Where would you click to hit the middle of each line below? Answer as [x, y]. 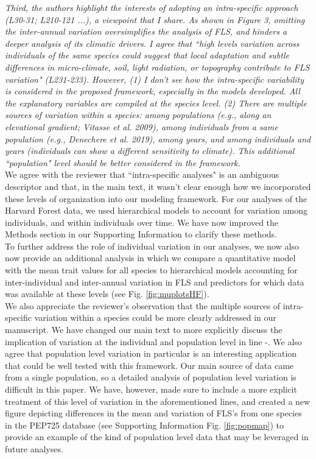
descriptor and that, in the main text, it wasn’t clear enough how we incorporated [158, 186]
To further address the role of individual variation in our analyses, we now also [152, 246]
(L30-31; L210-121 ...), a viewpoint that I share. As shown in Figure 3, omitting [155, 19]
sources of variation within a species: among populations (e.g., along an [138, 115]
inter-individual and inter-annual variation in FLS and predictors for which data [155, 282]
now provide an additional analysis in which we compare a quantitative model [150, 258]
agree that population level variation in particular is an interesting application [151, 353]
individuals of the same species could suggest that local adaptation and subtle [147, 55]
